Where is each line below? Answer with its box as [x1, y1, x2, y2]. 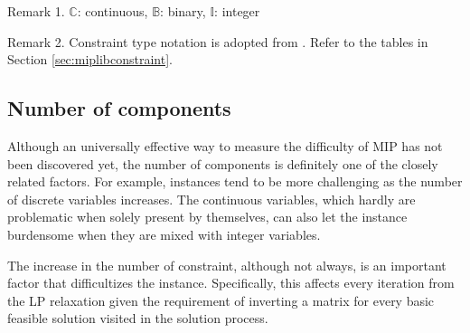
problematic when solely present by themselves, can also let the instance [7, 207, 408, 226]
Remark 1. [7, 2, 65, 20]
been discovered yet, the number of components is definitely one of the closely [7, 154, 438, 173]
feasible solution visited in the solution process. [7, 309, 268, 328]
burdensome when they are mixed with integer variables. [7, 224, 321, 243]
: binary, [160, 2, 206, 20]
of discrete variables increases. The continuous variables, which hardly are [7, 189, 416, 208]
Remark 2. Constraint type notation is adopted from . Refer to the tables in [7, 32, 428, 51]
